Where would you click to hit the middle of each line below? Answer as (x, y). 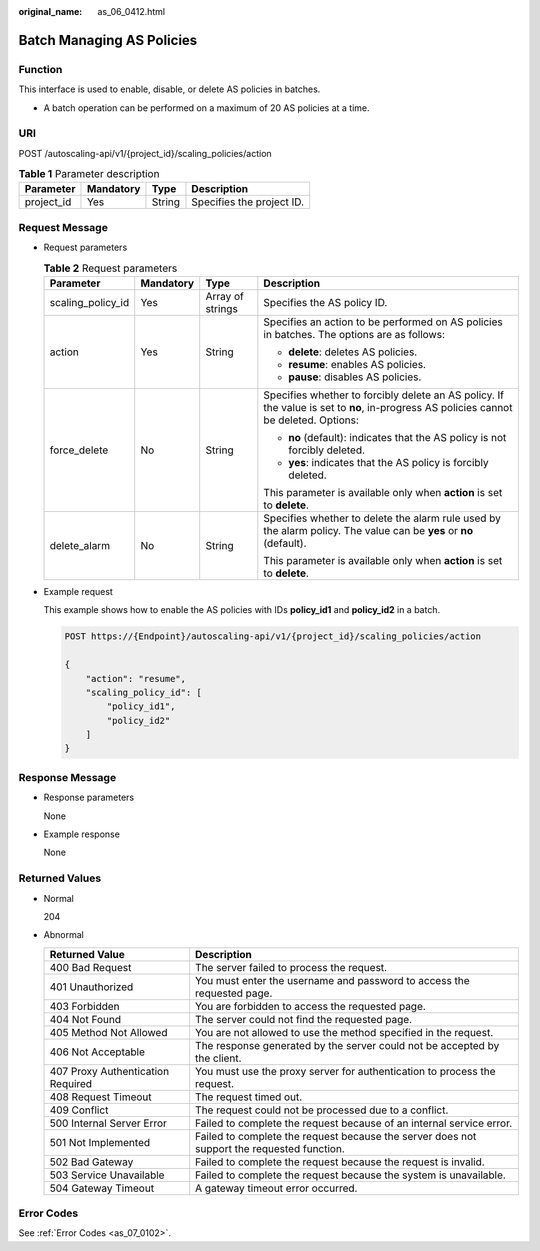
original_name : (50, 11)
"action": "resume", (136, 678)
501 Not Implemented (100, 1142)
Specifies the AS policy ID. (325, 302)
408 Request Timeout (100, 1097)
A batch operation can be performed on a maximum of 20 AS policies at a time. (206, 107)
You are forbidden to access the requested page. (311, 1006)
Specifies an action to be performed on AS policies (383, 322)
